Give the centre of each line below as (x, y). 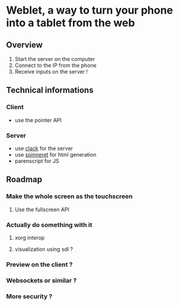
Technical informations (50, 90)
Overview (25, 45)
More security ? (29, 296)
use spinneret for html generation (55, 154)
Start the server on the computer (55, 59)
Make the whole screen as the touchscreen (70, 196)
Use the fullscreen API (42, 209)
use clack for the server (44, 148)
